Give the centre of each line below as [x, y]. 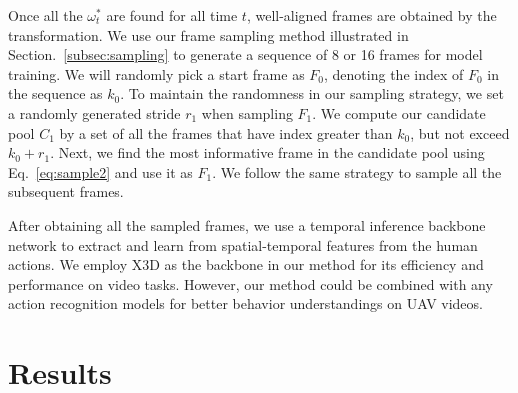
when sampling [247, 112]
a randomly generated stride [94, 112]
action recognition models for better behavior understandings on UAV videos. [245, 303]
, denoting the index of [394, 73]
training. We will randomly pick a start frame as [156, 73]
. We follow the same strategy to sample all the [357, 171]
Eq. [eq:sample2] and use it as [100, 171]
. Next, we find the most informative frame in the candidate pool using [267, 152]
